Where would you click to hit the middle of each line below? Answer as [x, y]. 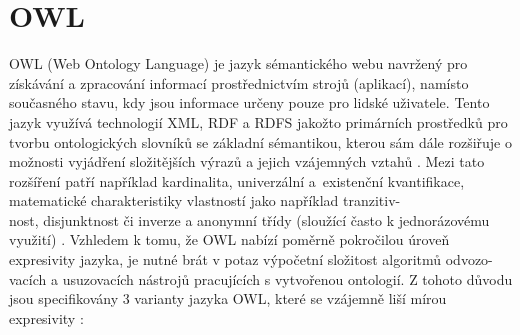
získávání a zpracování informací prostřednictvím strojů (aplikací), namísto [239, 82]
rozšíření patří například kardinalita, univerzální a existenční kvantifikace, [237, 180]
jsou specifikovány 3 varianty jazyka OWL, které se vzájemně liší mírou [228, 298]
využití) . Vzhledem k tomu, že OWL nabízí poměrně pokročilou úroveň [229, 239]
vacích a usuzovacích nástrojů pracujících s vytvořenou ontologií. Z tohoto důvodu [261, 278]
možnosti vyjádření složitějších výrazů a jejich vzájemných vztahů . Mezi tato [247, 161]
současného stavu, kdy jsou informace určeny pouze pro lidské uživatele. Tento [249, 102]
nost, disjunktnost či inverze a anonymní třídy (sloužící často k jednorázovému [249, 219]
